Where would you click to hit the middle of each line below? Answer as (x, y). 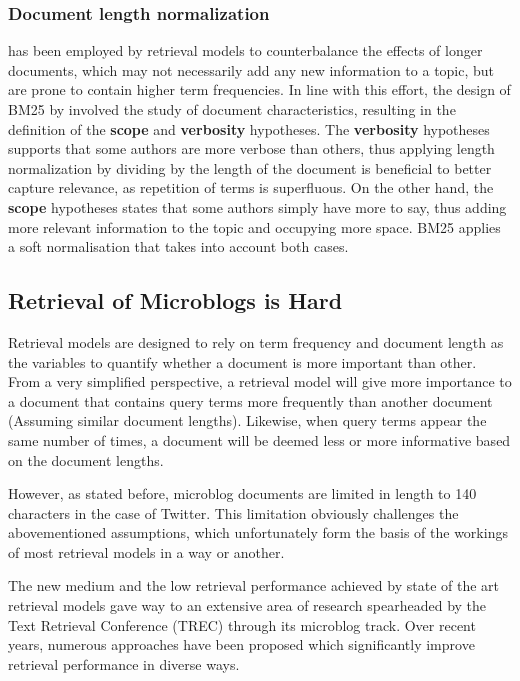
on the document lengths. (86, 459)
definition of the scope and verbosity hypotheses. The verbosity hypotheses (249, 128)
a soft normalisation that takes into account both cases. (178, 246)
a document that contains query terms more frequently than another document (250, 400)
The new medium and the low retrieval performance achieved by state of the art (254, 585)
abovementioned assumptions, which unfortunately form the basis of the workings (258, 532)
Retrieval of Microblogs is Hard (175, 300)
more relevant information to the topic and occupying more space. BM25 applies (254, 226)
